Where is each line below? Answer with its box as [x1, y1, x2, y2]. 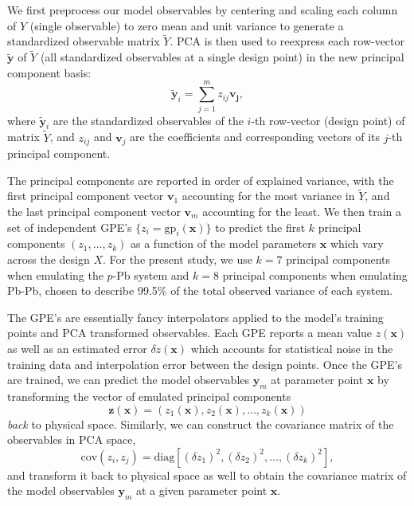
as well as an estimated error [7, 339, 147, 356]
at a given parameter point [135, 482, 268, 499]
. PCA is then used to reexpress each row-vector [170, 33, 405, 49]
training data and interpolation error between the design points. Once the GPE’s [7, 355, 403, 372]
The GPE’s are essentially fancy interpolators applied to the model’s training [7, 308, 384, 325]
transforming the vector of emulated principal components [7, 387, 291, 404]
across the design [7, 250, 90, 267]
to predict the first [215, 218, 306, 235]
